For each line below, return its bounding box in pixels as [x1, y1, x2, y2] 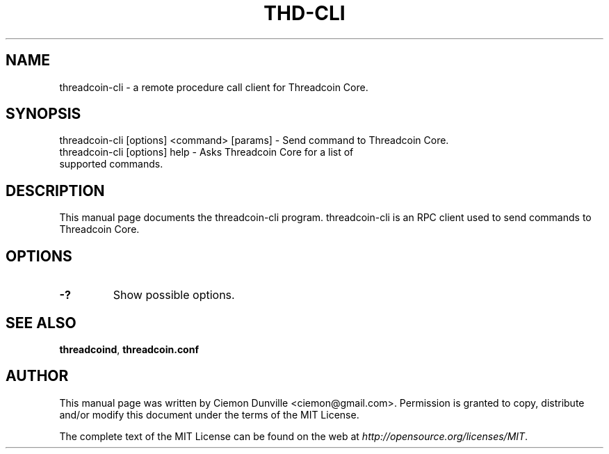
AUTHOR [6, 367, 69, 385]
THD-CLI [263, 1, 346, 25]
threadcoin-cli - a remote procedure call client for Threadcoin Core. [59, 81, 368, 93]
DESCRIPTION [6, 181, 105, 200]
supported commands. [59, 158, 163, 170]
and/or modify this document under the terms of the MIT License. [59, 408, 359, 421]
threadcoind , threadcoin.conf [59, 343, 199, 355]
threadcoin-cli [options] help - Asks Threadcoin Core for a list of [59, 146, 354, 159]
